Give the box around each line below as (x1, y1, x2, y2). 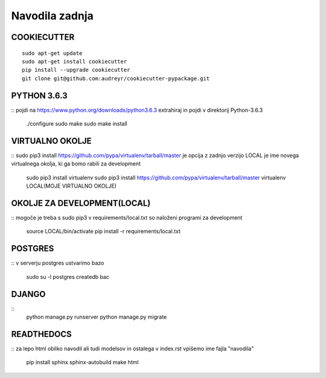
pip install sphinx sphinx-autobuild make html (26, 359, 139, 366)
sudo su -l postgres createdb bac (26, 273, 110, 280)
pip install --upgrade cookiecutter (22, 66, 130, 74)
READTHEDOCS (11, 329, 72, 339)
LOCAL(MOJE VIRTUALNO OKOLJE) (26, 182, 117, 190)
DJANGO (11, 289, 46, 299)
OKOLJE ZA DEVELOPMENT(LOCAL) (11, 198, 151, 208)
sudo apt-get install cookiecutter (22, 58, 127, 65)
